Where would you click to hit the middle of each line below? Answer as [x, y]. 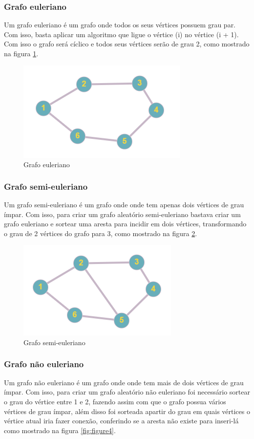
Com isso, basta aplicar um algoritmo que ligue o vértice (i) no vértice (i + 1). [121, 34]
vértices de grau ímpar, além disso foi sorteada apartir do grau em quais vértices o [127, 411]
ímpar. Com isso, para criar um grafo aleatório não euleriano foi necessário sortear [127, 392]
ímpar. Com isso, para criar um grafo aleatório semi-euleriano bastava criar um [122, 214]
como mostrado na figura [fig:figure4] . [60, 430]
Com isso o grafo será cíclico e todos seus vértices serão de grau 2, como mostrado [127, 44]
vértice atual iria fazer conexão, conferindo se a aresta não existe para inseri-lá [121, 421]
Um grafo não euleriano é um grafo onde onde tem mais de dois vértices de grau [124, 382]
